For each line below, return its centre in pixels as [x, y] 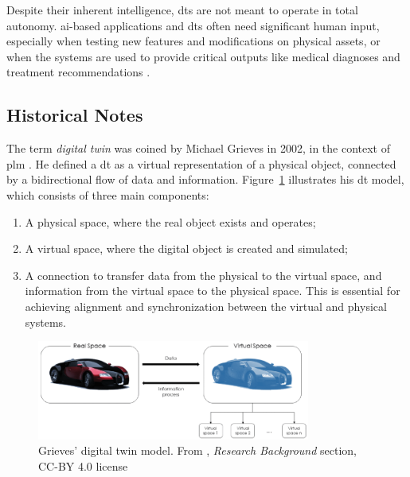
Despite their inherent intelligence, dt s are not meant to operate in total [182, 10]
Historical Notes [75, 115]
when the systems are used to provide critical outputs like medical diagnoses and [203, 56]
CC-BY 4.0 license [83, 465]
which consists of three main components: [108, 194]
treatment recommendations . [78, 72]
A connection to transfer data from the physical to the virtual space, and [203, 275]
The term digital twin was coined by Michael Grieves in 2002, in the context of [198, 148]
